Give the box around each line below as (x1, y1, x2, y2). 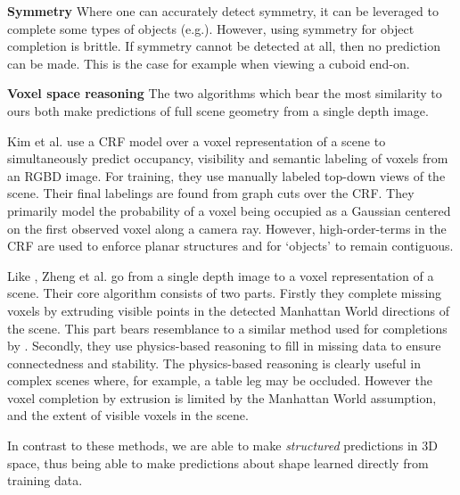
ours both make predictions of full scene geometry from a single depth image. (7, 101, 429, 120)
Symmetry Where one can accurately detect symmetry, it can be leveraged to (7, 2, 439, 20)
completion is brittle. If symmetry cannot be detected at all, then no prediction (7, 37, 440, 55)
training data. (7, 471, 83, 490)
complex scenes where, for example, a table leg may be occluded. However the (7, 371, 432, 390)
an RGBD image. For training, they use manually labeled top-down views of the (7, 166, 446, 185)
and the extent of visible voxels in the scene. (7, 406, 249, 425)
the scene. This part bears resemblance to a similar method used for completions (7, 318, 448, 337)
